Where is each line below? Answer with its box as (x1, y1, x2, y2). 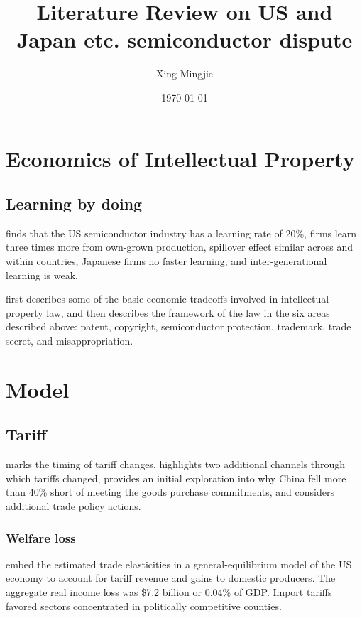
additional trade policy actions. (6, 499, 141, 513)
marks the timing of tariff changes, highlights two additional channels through (6, 457, 346, 472)
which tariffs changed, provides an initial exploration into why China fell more (6, 470, 346, 485)
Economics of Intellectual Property (6, 143, 355, 173)
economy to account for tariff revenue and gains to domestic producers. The (6, 570, 336, 585)
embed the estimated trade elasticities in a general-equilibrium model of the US (6, 556, 352, 571)
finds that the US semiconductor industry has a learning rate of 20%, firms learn (6, 225, 357, 240)
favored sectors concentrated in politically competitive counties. (6, 598, 282, 613)
